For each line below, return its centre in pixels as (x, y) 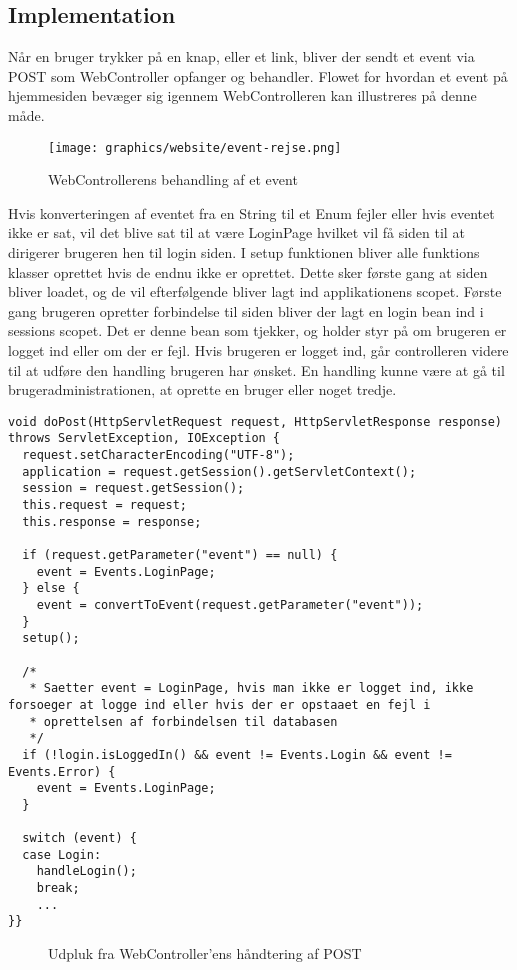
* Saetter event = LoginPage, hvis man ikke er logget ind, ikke (251, 688)
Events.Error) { (62, 771)
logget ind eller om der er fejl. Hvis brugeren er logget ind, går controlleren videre (258, 349)
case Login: (62, 854)
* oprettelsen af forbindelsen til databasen (183, 721)
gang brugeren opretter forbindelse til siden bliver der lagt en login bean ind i (246, 310)
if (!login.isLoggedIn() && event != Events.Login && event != (237, 754)
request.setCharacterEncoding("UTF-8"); (158, 455)
